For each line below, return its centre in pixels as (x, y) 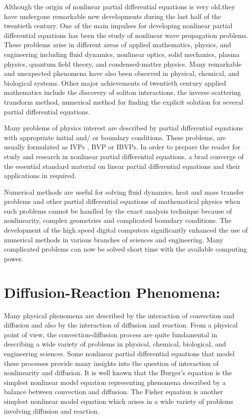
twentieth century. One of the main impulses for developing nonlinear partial (118, 26)
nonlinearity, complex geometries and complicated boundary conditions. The (118, 220)
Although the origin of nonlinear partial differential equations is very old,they (120, 6)
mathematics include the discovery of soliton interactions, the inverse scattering (123, 92)
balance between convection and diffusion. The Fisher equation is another (114, 392)
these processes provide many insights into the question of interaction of (111, 363)
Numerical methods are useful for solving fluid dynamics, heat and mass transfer (124, 191)
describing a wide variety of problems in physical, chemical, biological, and (115, 344)
